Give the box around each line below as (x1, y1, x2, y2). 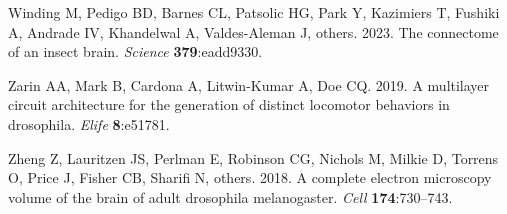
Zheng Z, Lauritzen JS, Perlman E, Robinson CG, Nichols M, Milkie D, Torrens (8, 147, 499, 168)
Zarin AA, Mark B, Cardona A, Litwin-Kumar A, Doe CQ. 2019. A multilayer (8, 74, 490, 95)
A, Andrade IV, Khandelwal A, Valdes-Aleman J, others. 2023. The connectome (8, 21, 499, 42)
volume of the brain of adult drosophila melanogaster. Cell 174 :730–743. (8, 186, 453, 207)
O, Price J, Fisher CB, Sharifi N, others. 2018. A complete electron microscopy (8, 167, 492, 188)
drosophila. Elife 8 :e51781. (8, 113, 170, 134)
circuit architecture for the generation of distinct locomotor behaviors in (8, 94, 450, 115)
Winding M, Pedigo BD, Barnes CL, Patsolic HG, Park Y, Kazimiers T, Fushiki (8, 2, 500, 22)
